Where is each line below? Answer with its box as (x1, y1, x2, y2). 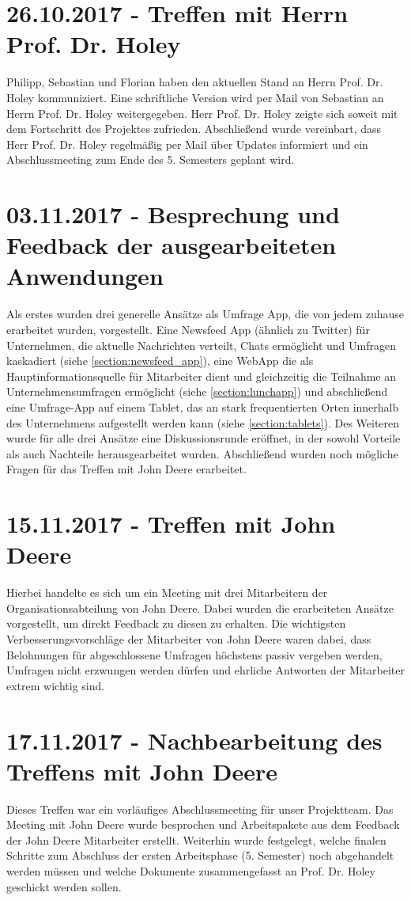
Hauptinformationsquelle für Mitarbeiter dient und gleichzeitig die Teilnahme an (6, 367, 397, 384)
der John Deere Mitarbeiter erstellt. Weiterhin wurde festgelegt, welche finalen (6, 831, 386, 848)
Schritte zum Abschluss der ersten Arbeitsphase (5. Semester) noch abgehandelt (6, 847, 394, 864)
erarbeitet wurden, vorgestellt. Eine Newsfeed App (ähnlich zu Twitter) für (6, 321, 370, 337)
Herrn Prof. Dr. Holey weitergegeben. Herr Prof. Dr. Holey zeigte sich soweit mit (6, 104, 398, 121)
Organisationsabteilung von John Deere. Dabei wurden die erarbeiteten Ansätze (6, 599, 394, 616)
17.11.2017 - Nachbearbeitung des (6, 723, 383, 756)
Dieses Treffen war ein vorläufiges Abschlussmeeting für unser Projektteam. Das (6, 800, 394, 817)
